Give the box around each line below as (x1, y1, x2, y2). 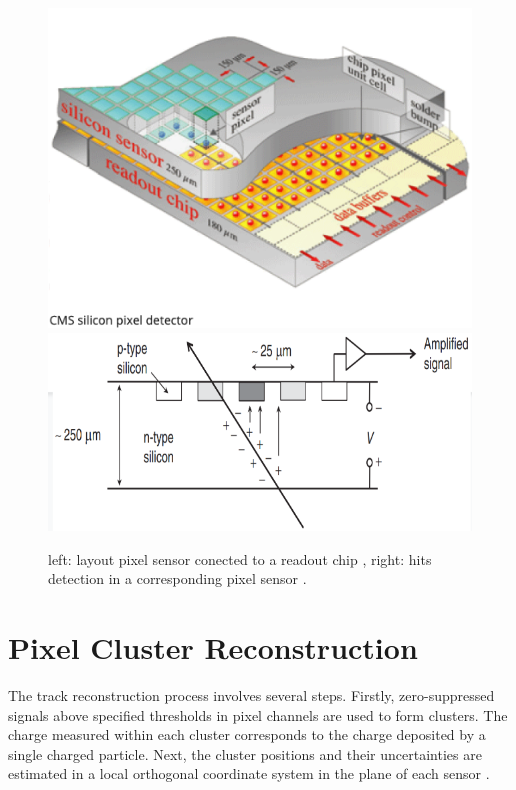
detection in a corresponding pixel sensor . (48, 568, 307, 589)
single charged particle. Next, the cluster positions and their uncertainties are (8, 743, 482, 764)
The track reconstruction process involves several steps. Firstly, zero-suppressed (8, 685, 495, 706)
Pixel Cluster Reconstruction (8, 627, 418, 668)
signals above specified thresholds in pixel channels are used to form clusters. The (8, 704, 508, 725)
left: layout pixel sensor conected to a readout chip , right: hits (48, 548, 432, 569)
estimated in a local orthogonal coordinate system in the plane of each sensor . (8, 763, 490, 784)
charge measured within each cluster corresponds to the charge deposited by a (8, 724, 486, 745)
